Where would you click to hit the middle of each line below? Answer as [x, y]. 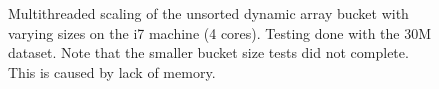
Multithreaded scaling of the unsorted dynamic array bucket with [208, 13]
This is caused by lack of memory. [112, 71]
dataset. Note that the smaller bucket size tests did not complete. [208, 52]
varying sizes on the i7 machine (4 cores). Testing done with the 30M [220, 32]
